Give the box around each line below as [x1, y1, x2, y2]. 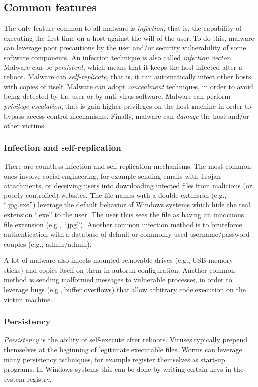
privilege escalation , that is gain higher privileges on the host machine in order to [4, 100, 251, 111]
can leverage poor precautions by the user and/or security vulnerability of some [4, 42, 246, 53]
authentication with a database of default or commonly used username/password [4, 229, 250, 239]
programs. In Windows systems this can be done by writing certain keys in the [4, 364, 244, 374]
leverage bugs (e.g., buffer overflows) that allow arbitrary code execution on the [4, 284, 246, 295]
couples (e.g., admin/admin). [4, 238, 92, 249]
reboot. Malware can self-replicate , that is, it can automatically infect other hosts [4, 71, 251, 82]
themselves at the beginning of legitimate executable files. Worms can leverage [4, 344, 242, 355]
